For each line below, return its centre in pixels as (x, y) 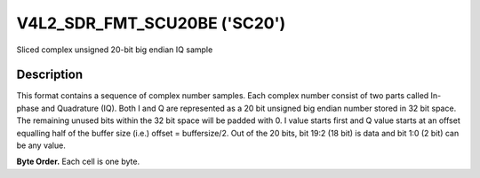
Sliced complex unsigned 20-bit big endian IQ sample (115, 50)
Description (50, 75)
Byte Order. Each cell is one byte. (78, 162)
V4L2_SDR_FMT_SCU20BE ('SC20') (151, 23)
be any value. (41, 145)
